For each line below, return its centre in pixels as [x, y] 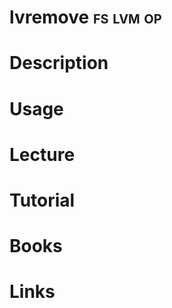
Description [59, 63]
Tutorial [42, 200]
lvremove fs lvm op [85, 17]
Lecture [42, 154]
